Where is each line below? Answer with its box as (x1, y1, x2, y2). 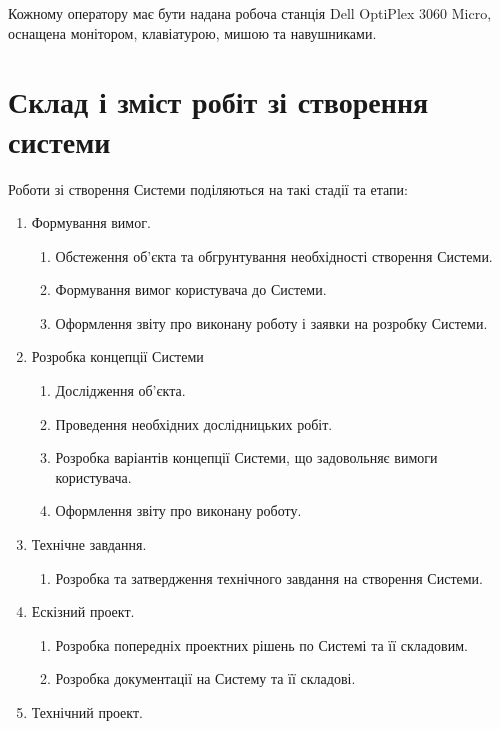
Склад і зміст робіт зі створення (8, 81, 429, 122)
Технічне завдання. (31, 534, 147, 555)
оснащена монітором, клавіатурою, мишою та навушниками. (8, 22, 377, 43)
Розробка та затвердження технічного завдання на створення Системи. (55, 567, 483, 588)
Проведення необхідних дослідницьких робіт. (55, 413, 333, 434)
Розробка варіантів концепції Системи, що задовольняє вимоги (55, 447, 438, 468)
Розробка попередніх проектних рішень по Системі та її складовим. (55, 634, 468, 655)
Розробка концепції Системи (31, 346, 204, 367)
